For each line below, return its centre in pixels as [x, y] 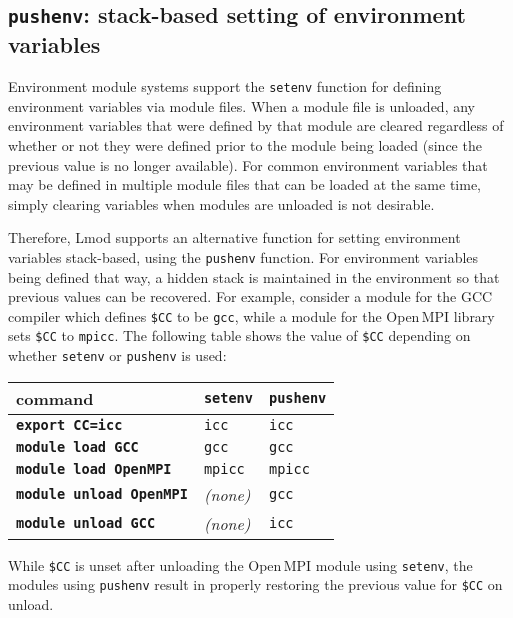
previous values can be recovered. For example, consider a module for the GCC [250, 296]
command [55, 398]
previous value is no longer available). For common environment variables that [248, 164]
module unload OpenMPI [102, 494]
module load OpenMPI [94, 468]
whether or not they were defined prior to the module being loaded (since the [245, 145]
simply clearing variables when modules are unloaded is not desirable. [221, 203]
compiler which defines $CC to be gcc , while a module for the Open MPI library [251, 315]
